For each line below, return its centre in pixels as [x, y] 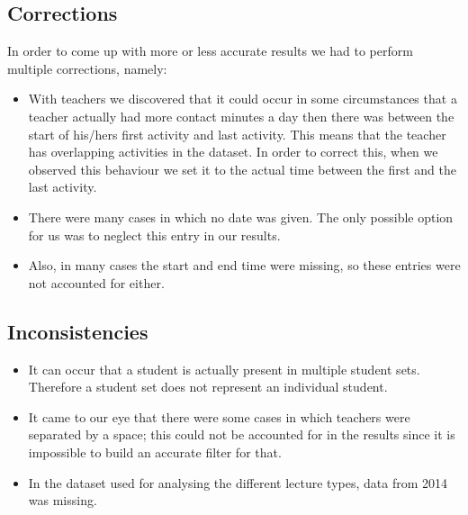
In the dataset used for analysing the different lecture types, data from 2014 [238, 482]
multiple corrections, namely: [87, 68]
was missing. [63, 500]
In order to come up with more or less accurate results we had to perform [210, 51]
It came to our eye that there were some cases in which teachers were [219, 416]
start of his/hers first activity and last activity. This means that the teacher [237, 134]
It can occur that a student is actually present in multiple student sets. [224, 369]
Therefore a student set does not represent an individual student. [208, 387]
